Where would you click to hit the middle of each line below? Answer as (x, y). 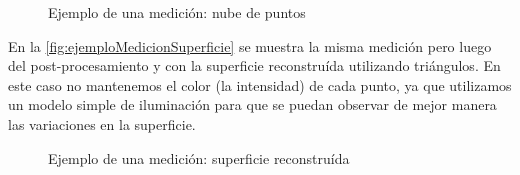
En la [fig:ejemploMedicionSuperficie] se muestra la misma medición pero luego (250, 45)
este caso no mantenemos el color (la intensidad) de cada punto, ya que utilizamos (260, 84)
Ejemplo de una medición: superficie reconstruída (199, 157)
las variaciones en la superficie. (102, 123)
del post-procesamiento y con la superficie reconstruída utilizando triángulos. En (254, 65)
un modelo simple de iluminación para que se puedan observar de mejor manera (252, 104)
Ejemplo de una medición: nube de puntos (177, 12)
